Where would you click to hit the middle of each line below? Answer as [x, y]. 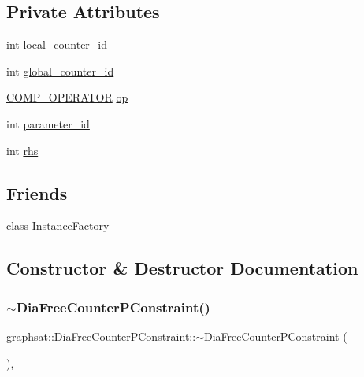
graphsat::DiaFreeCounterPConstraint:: [101, 336]
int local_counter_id [57, 44]
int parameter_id [48, 123]
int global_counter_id [60, 70]
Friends [37, 192]
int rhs [22, 150]
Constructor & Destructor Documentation [182, 268]
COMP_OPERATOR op [67, 97]
